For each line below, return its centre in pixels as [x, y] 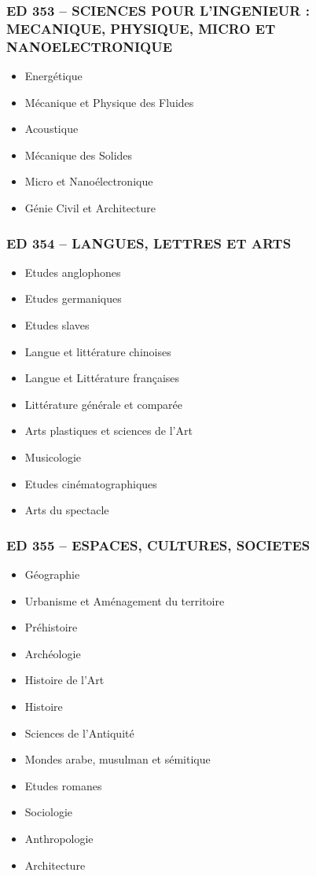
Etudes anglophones [73, 272]
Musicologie [53, 457]
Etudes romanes [63, 785]
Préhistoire [51, 627]
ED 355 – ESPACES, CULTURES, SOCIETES [158, 545]
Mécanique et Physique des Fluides [109, 102]
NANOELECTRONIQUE [90, 46]
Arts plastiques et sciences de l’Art [108, 431]
